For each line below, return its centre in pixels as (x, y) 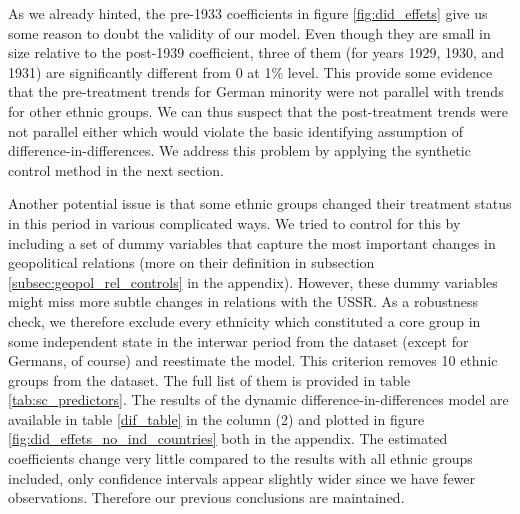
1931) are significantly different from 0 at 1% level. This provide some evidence (250, 71)
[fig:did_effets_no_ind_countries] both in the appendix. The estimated (228, 438)
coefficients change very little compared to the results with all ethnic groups (240, 458)
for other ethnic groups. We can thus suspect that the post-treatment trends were (258, 110)
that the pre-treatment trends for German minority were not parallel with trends (256, 91)
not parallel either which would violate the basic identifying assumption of (235, 130)
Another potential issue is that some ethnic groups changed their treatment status (260, 203)
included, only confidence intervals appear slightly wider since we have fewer (242, 477)
